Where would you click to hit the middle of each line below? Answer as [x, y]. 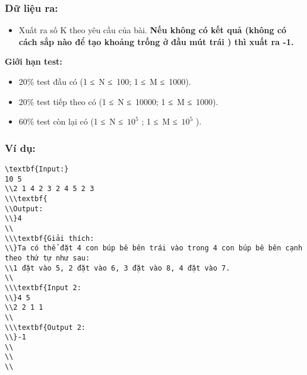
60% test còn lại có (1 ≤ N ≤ [71, 121]
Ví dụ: [20, 147]
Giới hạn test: [34, 61]
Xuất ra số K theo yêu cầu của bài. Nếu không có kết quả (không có [153, 30]
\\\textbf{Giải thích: [50, 238]
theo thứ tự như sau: [48, 258]
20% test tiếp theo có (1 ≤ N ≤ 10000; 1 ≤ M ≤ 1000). [118, 101]
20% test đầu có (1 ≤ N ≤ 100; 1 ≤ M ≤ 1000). [105, 81]
